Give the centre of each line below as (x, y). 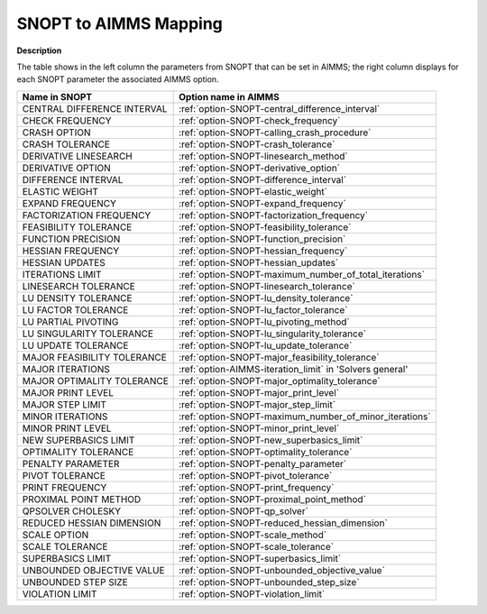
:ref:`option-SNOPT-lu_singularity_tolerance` (273, 334)
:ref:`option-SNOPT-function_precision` (262, 239)
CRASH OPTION (56, 133)
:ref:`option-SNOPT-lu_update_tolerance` (266, 345)
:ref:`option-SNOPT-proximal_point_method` (273, 499)
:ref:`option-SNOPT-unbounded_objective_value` (282, 570)
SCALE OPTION (55, 535)
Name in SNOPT (57, 96)
